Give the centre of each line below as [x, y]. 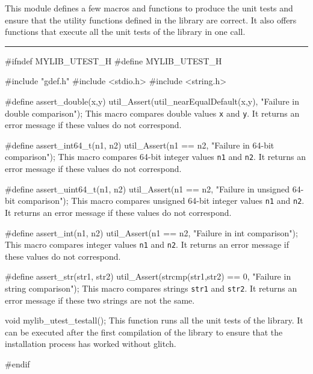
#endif [17, 363]
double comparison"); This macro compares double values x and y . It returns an [152, 113]
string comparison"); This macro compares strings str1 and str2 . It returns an [151, 288]
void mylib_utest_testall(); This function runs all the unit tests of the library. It [154, 320]
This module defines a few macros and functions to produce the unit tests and [149, 8]
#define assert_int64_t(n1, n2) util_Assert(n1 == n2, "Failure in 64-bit [140, 145]
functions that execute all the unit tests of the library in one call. [125, 32]
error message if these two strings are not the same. [100, 300]
